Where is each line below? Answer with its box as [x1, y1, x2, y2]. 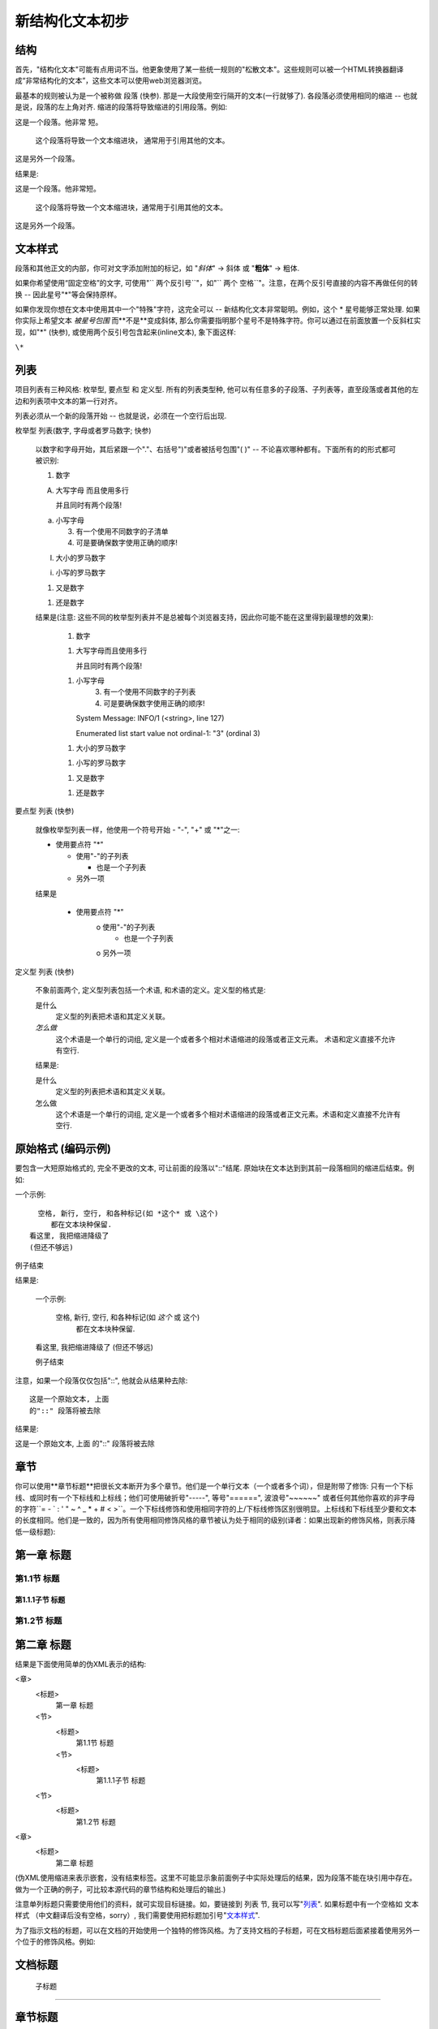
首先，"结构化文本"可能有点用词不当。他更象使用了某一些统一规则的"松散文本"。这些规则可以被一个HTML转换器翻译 [15, 65, 405, 75]
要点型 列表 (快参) [15, 806, 75, 816]
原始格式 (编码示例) [15, 1142, 111, 1156]
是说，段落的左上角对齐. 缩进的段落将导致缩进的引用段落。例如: [15, 102, 228, 112]
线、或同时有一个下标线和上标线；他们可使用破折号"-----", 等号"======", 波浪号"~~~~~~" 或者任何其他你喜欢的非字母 [15, 1493, 415, 1502]
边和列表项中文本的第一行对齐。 [15, 396, 122, 406]
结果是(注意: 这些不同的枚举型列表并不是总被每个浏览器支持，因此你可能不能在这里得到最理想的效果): [35, 613, 374, 622]
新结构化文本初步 [15, 12, 130, 30]
